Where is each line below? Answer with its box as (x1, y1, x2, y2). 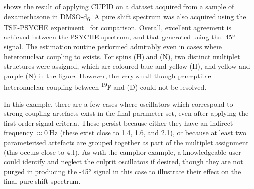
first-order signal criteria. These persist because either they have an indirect (4, 117, 233, 128)
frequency (4, 127, 33, 138)
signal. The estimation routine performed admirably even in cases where (4, 41, 222, 51)
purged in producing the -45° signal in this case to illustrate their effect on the (4, 166, 241, 176)
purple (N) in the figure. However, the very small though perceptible (4, 70, 211, 80)
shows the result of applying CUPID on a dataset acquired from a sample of (4, 1, 234, 11)
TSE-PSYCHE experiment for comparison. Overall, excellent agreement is (4, 22, 231, 32)
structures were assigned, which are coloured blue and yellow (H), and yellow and (4, 61, 250, 71)
